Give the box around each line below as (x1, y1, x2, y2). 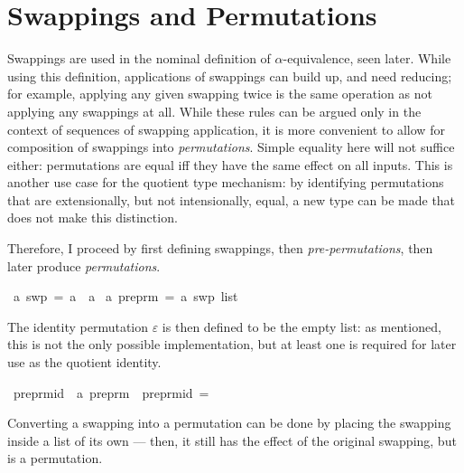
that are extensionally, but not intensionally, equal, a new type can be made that (7, 190, 456, 209)
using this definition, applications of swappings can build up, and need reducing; (7, 66, 452, 85)
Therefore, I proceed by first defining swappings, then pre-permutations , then (7, 239, 433, 258)
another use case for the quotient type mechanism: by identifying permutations (7, 173, 444, 192)
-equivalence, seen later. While (283, 49, 451, 68)
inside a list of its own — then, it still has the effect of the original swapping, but (7, 430, 457, 449)
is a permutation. (7, 449, 103, 468)
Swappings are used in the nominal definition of (7, 49, 271, 68)
